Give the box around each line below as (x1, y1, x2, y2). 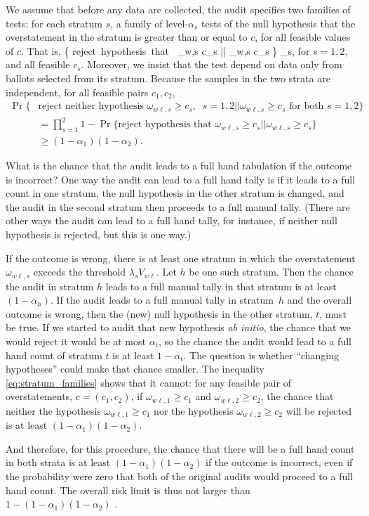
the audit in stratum (6, 278, 94, 293)
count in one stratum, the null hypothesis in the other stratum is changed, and (6, 186, 344, 200)
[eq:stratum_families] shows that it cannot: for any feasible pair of (6, 375, 291, 389)
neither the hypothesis (6, 403, 101, 418)
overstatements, (6, 389, 73, 404)
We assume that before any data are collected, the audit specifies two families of (6, 2, 351, 16)
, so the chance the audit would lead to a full (158, 333, 351, 348)
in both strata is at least (6, 455, 111, 470)
